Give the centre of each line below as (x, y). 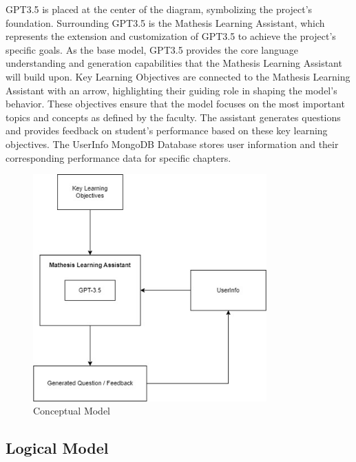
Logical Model (57, 448)
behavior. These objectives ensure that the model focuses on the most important (175, 104)
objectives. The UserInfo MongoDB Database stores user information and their (172, 144)
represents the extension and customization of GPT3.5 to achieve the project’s (171, 36)
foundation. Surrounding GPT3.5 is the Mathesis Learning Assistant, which (165, 22)
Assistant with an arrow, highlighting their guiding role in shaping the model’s (171, 90)
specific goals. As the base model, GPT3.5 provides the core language (152, 49)
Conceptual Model (72, 411)
